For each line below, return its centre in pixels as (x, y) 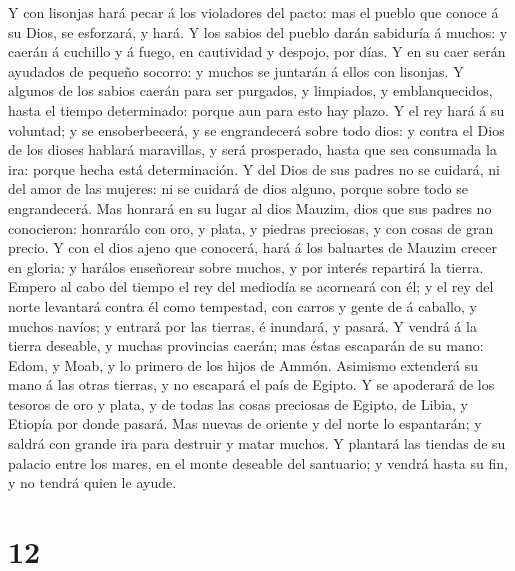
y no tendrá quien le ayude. (92, 482)
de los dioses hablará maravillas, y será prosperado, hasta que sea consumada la (252, 149)
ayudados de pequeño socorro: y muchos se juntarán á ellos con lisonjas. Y (236, 70)
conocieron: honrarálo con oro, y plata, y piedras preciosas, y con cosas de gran (251, 227)
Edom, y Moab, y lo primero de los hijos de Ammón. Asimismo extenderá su (243, 364)
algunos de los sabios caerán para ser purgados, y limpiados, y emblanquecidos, (250, 90)
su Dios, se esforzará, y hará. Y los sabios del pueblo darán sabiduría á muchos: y (258, 31)
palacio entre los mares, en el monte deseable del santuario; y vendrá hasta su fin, (258, 462)
